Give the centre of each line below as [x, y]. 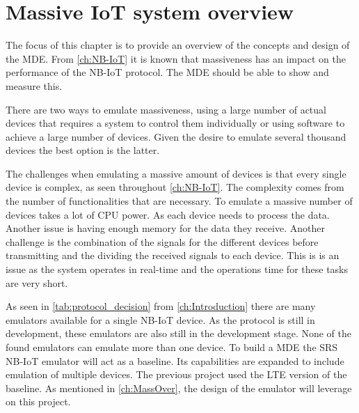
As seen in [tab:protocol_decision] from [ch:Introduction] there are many [161, 306]
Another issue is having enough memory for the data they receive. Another [165, 228]
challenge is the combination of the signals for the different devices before [162, 241]
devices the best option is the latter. [83, 150]
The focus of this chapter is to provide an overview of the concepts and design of [178, 45]
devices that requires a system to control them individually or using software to [175, 123]
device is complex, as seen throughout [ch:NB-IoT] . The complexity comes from [175, 187]
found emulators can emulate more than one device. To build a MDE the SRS [172, 347]
